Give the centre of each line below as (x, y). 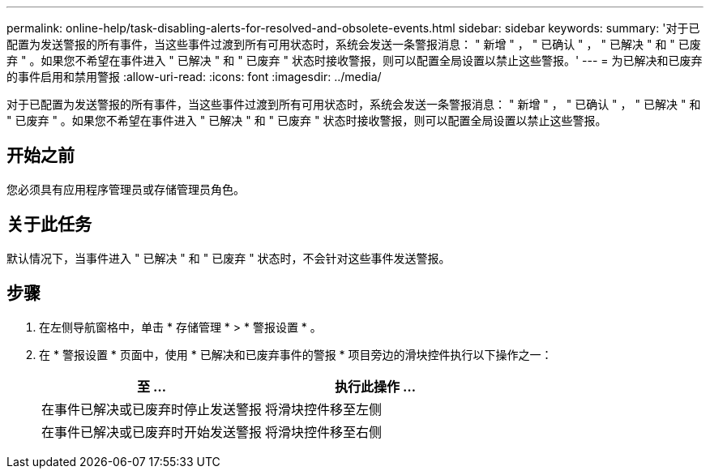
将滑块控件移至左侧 (324, 409)
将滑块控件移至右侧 (324, 432)
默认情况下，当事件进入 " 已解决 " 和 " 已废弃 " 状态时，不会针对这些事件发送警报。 (229, 258)
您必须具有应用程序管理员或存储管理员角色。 (126, 189)
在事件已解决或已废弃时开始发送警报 (152, 432)
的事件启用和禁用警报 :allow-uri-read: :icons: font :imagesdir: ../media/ (194, 77)
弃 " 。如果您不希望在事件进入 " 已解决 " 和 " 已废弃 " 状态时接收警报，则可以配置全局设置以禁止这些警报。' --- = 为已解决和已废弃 (355, 60)
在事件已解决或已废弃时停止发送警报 (152, 409)
